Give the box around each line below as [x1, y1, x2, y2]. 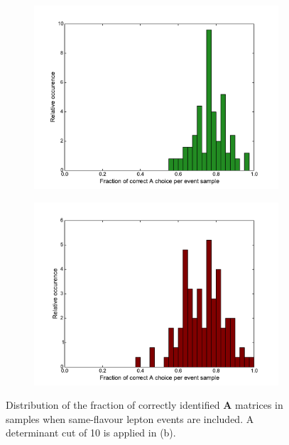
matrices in [234, 397, 283, 412]
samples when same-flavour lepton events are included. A [6, 411, 254, 426]
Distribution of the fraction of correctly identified [6, 397, 220, 412]
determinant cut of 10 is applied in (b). [6, 425, 176, 440]
